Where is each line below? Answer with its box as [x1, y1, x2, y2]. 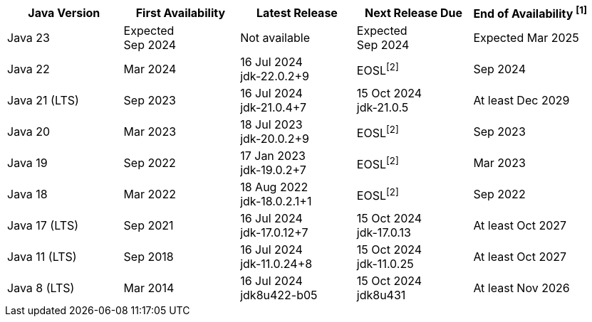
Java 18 [7, 187, 48, 202]
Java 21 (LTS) [7, 93, 79, 108]
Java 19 [7, 156, 48, 171]
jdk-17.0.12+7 [240, 225, 308, 240]
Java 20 [7, 124, 51, 139]
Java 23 [7, 31, 50, 45]
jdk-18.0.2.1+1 [240, 194, 312, 209]
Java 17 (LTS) [7, 218, 79, 233]
